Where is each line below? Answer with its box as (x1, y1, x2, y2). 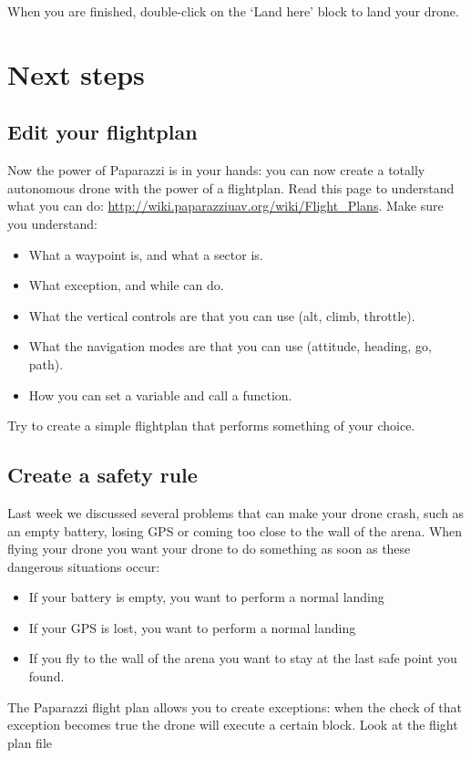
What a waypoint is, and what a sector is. (28, 244, 263, 264)
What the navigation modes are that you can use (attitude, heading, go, (28, 337, 432, 356)
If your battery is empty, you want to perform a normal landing (28, 587, 384, 607)
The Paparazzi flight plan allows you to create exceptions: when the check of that (7, 697, 462, 716)
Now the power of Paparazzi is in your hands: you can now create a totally (7, 161, 425, 180)
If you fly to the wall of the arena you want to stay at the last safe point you (28, 649, 457, 668)
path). (28, 354, 64, 373)
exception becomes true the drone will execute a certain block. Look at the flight (7, 715, 458, 734)
